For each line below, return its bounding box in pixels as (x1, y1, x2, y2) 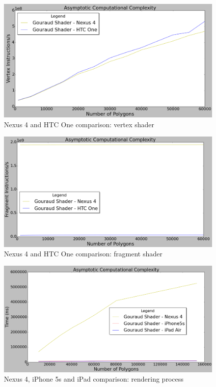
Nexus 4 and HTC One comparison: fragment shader (4, 249, 162, 259)
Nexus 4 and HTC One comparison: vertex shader (4, 119, 154, 130)
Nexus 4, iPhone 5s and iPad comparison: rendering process (4, 374, 184, 384)
